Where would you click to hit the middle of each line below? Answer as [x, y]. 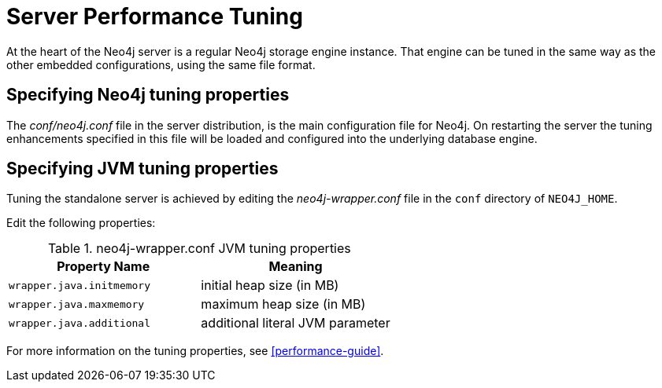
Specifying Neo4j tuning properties [148, 95]
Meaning [296, 267]
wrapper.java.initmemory [80, 285]
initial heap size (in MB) [270, 286]
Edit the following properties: [81, 223]
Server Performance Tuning [155, 16]
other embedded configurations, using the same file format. [161, 64]
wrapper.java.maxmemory [77, 304]
